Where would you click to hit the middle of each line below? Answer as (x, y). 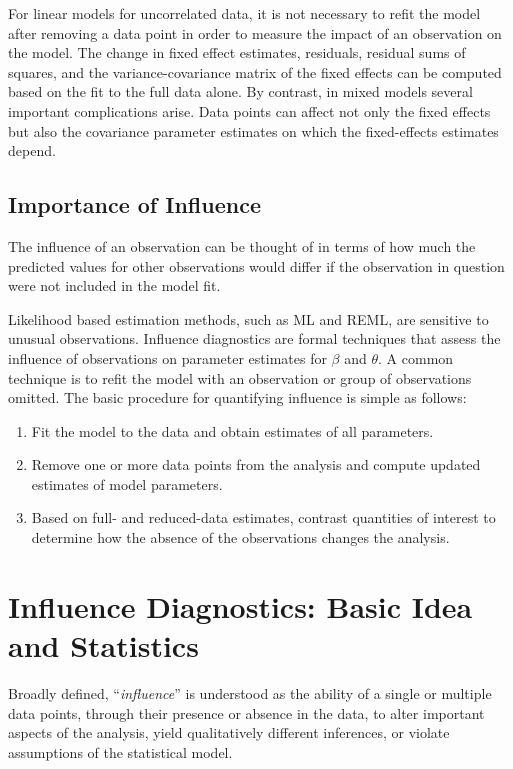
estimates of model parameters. (127, 483)
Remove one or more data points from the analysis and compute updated (256, 464)
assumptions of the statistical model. (120, 751)
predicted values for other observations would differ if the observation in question (256, 265)
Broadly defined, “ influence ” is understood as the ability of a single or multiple (250, 692)
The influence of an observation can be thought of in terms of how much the (242, 245)
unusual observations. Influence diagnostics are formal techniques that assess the (254, 338)
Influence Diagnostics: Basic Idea (240, 605)
